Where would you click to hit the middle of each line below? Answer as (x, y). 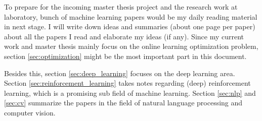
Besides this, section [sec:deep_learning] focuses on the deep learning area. (120, 73)
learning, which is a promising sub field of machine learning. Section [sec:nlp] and (130, 93)
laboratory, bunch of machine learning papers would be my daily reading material (131, 16)
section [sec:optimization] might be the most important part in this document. (125, 56)
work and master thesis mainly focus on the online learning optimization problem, (131, 46)
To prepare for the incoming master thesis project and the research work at (121, 7)
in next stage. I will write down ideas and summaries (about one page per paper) (130, 26)
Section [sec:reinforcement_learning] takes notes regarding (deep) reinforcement (127, 83)
